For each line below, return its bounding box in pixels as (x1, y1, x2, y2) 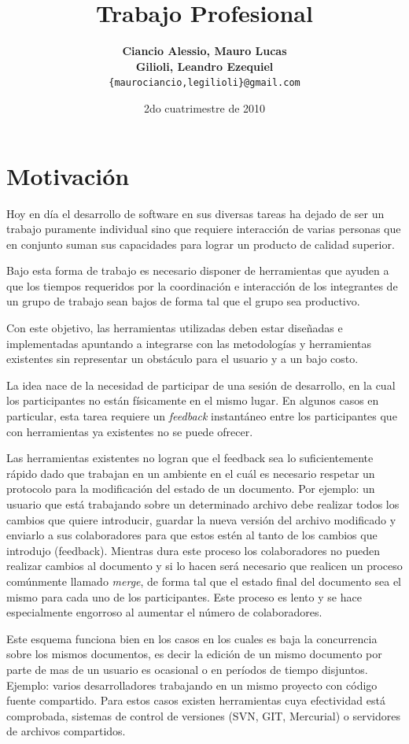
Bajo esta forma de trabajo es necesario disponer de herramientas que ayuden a (6, 262, 389, 279)
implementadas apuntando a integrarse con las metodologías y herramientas (6, 335, 372, 351)
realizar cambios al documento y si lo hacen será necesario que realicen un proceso (6, 557, 403, 574)
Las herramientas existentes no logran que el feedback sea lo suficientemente (6, 450, 374, 466)
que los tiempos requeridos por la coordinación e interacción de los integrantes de (6, 277, 398, 294)
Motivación (6, 159, 130, 191)
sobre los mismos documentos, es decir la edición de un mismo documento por (6, 646, 382, 662)
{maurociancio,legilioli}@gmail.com (109, 77, 300, 89)
